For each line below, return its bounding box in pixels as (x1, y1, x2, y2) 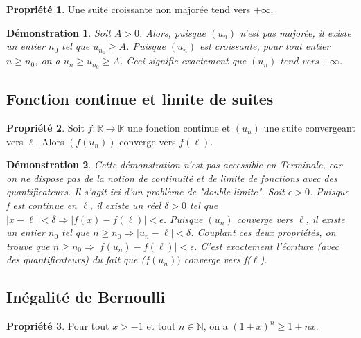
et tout (146, 319, 176, 333)
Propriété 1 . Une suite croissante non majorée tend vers (6, 2, 251, 16)
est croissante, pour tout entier (200, 39, 331, 53)
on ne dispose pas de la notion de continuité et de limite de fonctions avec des (6, 170, 337, 185)
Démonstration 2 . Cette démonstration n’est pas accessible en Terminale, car (6, 157, 342, 172)
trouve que (6, 238, 50, 253)
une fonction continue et (127, 121, 231, 135)
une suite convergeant (263, 121, 355, 135)
